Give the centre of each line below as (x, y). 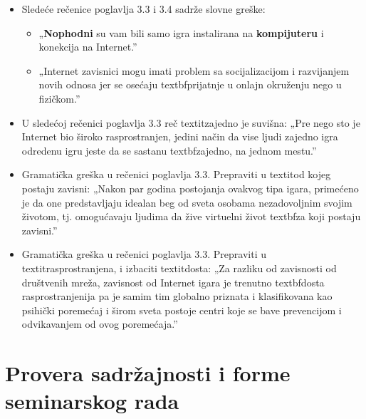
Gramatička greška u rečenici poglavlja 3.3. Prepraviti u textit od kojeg (176, 174)
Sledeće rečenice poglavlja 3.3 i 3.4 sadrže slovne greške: (143, 9)
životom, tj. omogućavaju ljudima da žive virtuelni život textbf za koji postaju (191, 216)
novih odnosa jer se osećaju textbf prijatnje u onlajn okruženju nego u (190, 84)
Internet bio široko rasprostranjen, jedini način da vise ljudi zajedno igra (180, 136)
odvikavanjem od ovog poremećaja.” (100, 324)
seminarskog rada (92, 401)
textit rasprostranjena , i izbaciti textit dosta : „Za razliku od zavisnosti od (179, 268)
